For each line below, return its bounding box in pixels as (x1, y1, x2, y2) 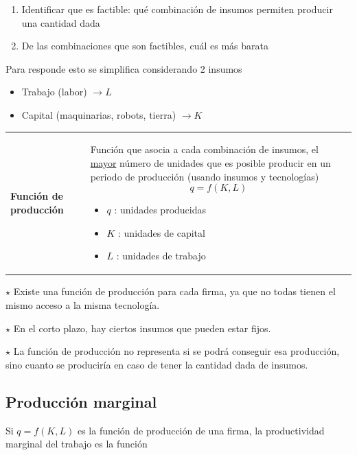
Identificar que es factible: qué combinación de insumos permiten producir (21, 2, 333, 16)
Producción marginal (5, 390, 157, 412)
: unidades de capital (118, 225, 205, 240)
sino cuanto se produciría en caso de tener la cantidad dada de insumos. (5, 357, 308, 371)
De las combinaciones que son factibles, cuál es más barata (21, 38, 268, 53)
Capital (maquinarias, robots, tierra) (21, 107, 176, 121)
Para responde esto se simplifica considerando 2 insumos (5, 61, 242, 75)
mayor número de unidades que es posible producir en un (90, 155, 331, 170)
